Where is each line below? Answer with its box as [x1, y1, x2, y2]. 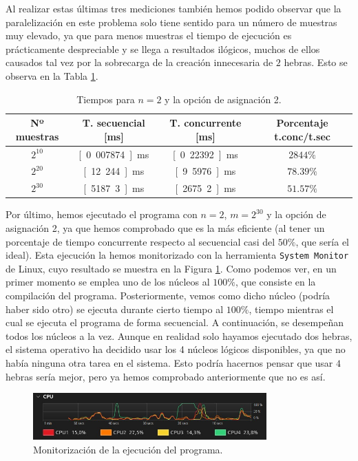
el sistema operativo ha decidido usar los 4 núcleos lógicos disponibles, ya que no [6, 342, 346, 356]
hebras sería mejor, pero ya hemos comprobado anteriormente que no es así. [6, 369, 326, 383]
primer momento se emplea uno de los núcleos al [6, 275, 210, 289]
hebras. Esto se [284, 55, 348, 69]
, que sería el [295, 234, 350, 248]
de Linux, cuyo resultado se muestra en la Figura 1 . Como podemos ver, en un [6, 261, 337, 275]
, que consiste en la [235, 275, 316, 289]
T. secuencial [82, 116, 145, 130]
